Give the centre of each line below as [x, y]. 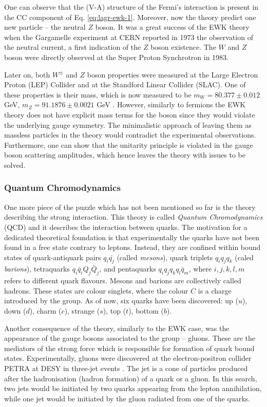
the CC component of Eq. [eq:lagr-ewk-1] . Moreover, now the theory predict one [130, 17]
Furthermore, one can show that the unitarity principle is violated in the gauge [129, 144]
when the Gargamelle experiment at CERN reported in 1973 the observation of [129, 37]
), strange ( [82, 311]
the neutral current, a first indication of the [73, 47]
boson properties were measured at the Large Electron [173, 74]
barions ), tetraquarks [37, 269]
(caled [244, 257]
